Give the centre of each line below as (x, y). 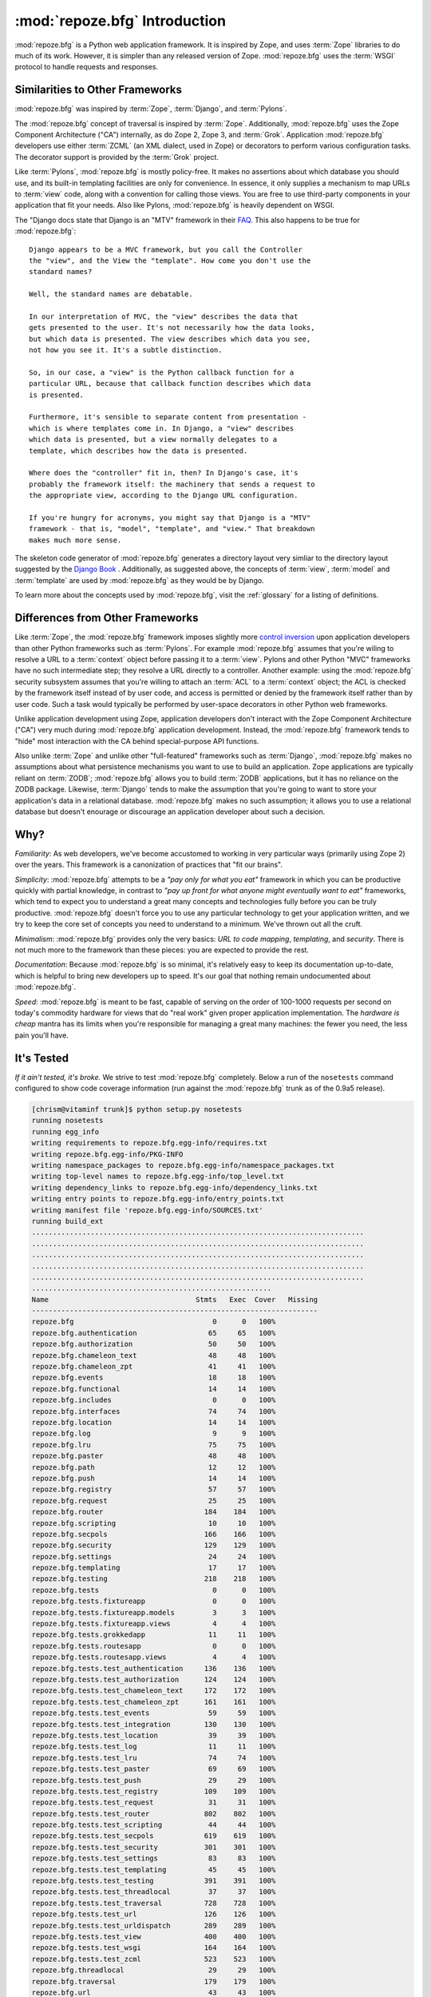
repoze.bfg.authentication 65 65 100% (154, 1333)
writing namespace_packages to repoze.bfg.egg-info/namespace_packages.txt (183, 1165)
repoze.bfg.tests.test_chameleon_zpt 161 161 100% (154, 1702)
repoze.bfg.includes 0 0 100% (154, 1400)
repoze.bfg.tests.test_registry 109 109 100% (154, 1791)
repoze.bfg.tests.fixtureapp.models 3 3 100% (154, 1612)
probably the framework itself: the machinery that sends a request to (172, 484)
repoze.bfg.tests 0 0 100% (154, 1590)
